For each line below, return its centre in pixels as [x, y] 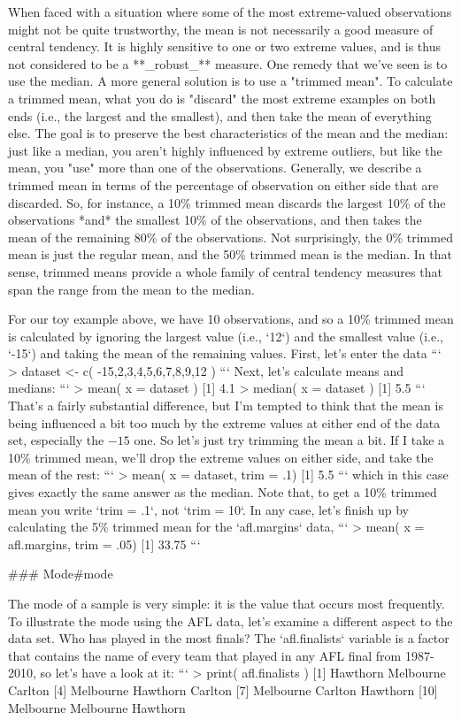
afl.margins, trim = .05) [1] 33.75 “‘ [104, 544]
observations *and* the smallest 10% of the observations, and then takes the [215, 220]
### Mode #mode [61, 574]
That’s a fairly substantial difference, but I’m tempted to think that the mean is [226, 406]
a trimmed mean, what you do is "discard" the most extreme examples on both [222, 98]
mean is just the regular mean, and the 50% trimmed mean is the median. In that [230, 254]
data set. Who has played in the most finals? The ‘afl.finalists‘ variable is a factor [229, 638]
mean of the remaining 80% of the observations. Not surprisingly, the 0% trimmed [230, 237]
